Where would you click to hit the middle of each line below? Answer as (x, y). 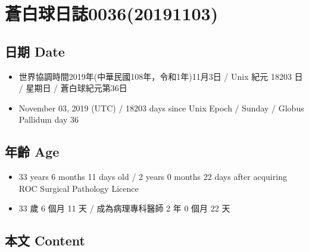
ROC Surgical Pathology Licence (79, 188)
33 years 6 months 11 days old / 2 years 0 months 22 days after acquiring (153, 177)
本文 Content (45, 240)
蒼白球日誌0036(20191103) (112, 13)
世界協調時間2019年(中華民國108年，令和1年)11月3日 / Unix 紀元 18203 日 (161, 76)
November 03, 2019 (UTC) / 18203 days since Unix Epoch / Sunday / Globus (161, 108)
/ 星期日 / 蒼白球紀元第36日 (73, 88)
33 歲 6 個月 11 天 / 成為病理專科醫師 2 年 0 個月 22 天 (124, 208)
